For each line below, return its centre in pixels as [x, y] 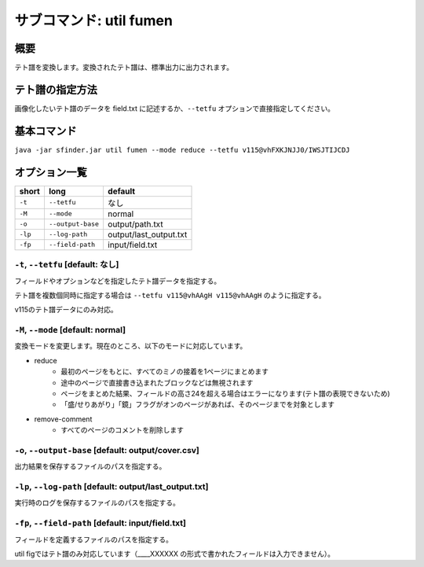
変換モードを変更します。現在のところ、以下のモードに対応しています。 [131, 346]
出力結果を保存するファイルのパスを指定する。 [90, 466]
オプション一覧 [51, 172]
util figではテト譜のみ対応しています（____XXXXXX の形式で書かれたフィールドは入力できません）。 [175, 554]
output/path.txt [135, 224]
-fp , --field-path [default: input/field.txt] [100, 523]
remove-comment [63, 419]
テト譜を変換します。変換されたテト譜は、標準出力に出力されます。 [124, 68]
